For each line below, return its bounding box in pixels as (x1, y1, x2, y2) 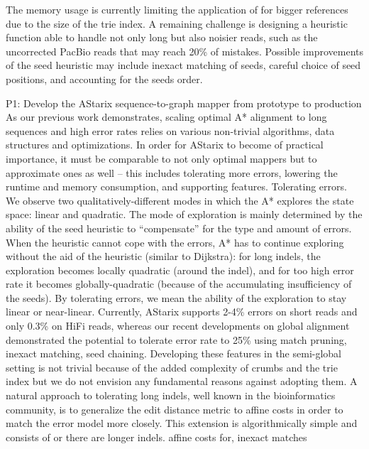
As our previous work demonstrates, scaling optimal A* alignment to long (6, 109, 327, 124)
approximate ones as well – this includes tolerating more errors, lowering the (6, 165, 338, 180)
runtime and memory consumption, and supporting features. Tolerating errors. (6, 179, 347, 194)
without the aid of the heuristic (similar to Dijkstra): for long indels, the (6, 249, 321, 264)
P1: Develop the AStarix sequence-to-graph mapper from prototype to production (6, 95, 362, 110)
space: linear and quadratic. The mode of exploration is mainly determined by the (6, 207, 363, 222)
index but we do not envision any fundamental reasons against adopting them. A (6, 374, 358, 389)
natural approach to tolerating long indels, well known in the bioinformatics (6, 388, 336, 403)
